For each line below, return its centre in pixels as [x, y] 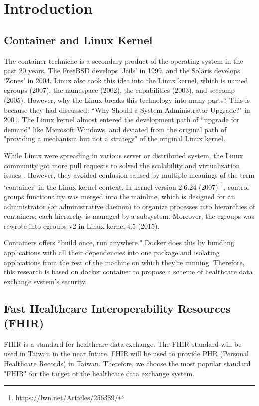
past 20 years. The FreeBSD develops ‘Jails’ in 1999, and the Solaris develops [122, 70]
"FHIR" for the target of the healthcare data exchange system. [99, 373]
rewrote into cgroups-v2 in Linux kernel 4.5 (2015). [82, 225]
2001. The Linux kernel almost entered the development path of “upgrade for [122, 119]
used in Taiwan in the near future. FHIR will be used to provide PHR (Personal [126, 353]
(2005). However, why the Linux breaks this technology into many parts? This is [127, 99]
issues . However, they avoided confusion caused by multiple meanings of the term [129, 175]
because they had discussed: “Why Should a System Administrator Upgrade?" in [127, 109]
